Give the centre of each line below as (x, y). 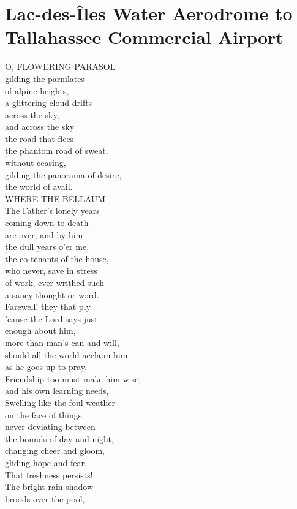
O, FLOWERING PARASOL (60, 66)
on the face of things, (45, 414)
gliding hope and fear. (46, 462)
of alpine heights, (37, 90)
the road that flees (39, 138)
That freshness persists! (49, 474)
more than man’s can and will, (62, 342)
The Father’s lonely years (52, 210)
